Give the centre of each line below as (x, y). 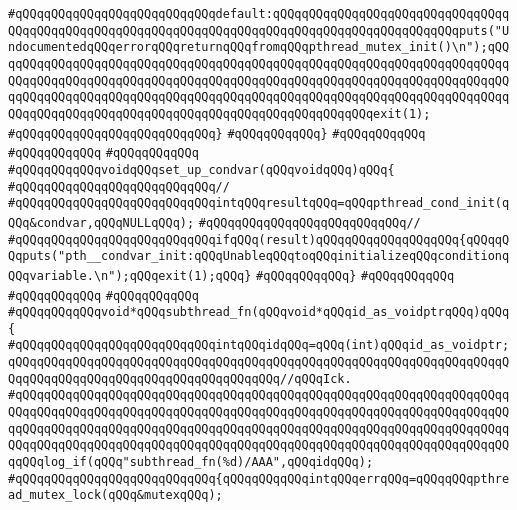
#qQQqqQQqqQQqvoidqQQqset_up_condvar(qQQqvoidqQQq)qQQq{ (201, 169)
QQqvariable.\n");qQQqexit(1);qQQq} (130, 275)
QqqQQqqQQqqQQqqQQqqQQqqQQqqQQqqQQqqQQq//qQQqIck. (180, 378)
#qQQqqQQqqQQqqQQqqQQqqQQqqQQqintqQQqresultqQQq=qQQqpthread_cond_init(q (259, 203)
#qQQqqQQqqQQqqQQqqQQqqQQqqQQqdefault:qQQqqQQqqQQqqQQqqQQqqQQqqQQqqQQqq (259, 14)
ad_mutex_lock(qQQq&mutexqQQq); (115, 495)
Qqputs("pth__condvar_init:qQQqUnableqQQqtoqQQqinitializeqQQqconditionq (259, 256)
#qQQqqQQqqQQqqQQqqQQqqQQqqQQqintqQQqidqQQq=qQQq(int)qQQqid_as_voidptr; (259, 345)
